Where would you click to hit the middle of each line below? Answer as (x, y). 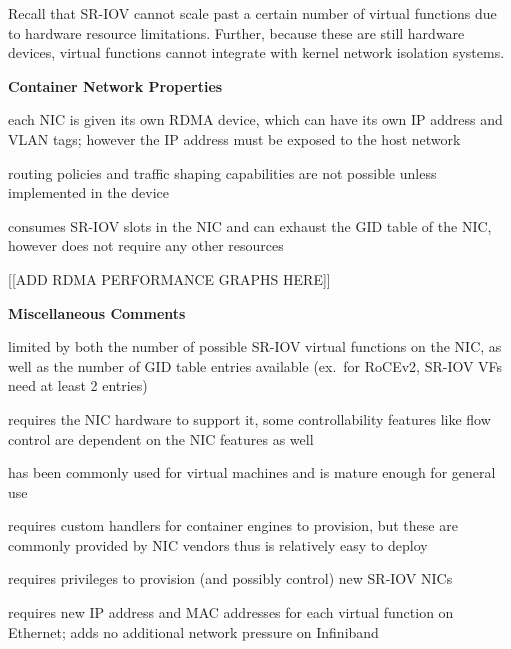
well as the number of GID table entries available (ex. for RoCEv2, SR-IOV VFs (255, 365)
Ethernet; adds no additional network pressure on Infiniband (193, 631)
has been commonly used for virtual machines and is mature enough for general (252, 472)
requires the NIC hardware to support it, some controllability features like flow (249, 418)
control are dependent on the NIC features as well (161, 438)
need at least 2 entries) (78, 385)
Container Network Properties (115, 85)
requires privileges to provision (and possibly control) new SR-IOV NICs (230, 578)
